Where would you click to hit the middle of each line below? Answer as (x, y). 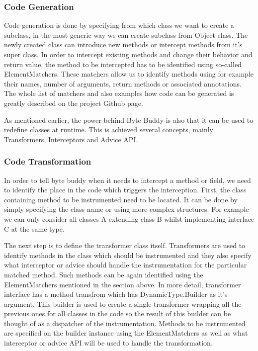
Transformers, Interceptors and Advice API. (71, 139)
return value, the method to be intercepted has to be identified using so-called (123, 64)
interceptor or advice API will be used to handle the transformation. (108, 343)
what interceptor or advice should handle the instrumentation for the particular (126, 265)
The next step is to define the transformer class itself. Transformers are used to (125, 245)
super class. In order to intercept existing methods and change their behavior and (128, 54)
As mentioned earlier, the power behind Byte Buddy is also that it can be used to (129, 120)
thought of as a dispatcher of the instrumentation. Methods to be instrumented (125, 323)
